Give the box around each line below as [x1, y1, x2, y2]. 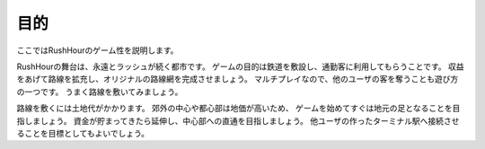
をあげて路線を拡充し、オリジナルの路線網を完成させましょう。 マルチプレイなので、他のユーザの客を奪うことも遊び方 [16, 74, 459, 84]
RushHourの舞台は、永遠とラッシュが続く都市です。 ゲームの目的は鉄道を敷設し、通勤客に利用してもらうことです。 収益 [16, 61, 464, 72]
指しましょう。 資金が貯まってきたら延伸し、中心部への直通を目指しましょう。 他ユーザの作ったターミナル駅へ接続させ [16, 115, 460, 126]
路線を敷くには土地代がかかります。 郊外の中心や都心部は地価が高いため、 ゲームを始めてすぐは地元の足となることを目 [16, 103, 461, 114]
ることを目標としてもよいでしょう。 [16, 127, 150, 138]
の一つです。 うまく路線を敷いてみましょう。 [16, 86, 183, 97]
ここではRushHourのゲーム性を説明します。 [16, 45, 179, 56]
